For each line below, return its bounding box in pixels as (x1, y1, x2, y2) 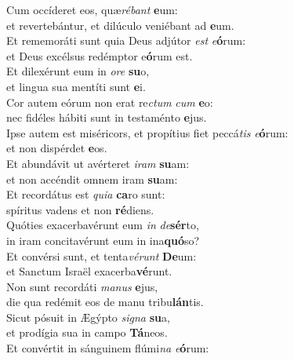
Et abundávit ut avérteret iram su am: (6, 155, 190, 171)
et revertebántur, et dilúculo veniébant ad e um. (6, 16, 234, 33)
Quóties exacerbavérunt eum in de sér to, (6, 217, 199, 233)
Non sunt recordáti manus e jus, (6, 278, 158, 294)
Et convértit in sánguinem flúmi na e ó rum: (6, 340, 209, 356)
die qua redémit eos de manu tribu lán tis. (6, 294, 204, 310)
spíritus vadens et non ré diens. (6, 201, 154, 217)
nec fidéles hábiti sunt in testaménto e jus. (6, 109, 207, 126)
